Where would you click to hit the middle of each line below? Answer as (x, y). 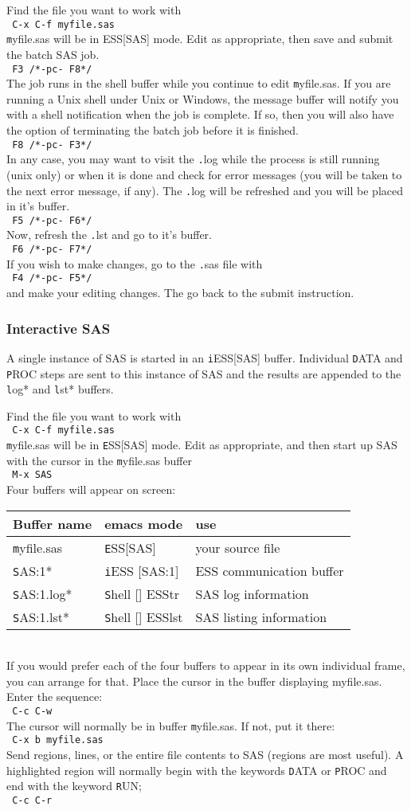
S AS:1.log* (43, 593)
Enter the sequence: (55, 697)
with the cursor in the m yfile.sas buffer (100, 460)
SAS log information (252, 593)
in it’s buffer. (38, 206)
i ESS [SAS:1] (142, 570)
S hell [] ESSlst (144, 616)
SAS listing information (261, 616)
